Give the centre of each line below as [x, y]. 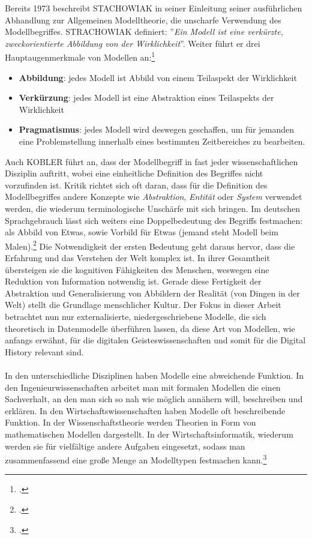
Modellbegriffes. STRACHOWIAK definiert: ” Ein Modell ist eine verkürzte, [144, 32]
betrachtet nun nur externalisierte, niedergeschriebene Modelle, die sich [136, 316]
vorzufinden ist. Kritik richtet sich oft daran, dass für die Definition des [136, 185]
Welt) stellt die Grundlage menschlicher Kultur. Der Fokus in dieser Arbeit [143, 305]
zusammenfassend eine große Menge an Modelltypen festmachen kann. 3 [136, 459]
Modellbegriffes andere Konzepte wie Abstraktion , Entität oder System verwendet [154, 197]
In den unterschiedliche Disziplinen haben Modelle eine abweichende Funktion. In [154, 375]
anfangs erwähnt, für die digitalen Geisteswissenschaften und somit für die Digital [155, 340]
